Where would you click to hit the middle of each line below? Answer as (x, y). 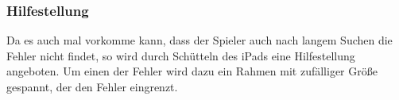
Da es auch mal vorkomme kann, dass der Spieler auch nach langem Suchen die (199, 40)
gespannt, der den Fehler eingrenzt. (92, 87)
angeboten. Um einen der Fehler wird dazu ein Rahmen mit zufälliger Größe (192, 71)
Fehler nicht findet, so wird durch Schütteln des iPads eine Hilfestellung (181, 55)
